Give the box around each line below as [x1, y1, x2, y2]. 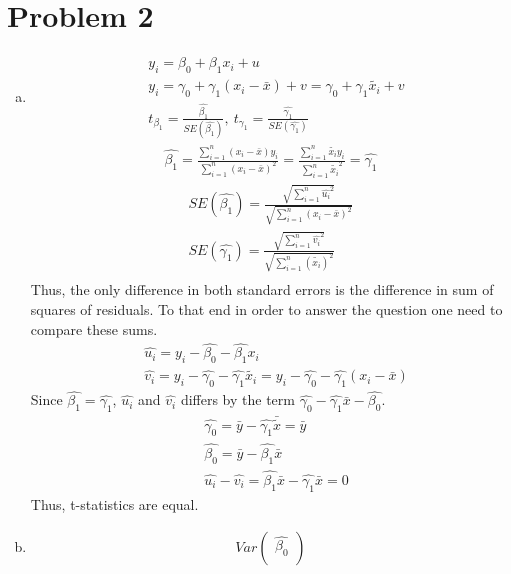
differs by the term [180, 389, 295, 410]
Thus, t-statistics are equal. [30, 493, 199, 514]
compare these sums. [30, 318, 158, 339]
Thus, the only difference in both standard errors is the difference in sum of [30, 279, 494, 300]
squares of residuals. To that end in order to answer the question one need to [30, 298, 503, 319]
